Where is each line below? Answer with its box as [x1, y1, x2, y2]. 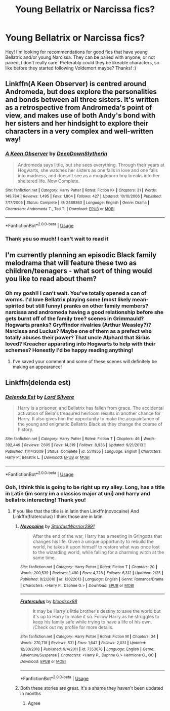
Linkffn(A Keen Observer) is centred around [5, 80, 147, 88]
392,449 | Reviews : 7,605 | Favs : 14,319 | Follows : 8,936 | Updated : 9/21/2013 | [5, 442, 146, 448]
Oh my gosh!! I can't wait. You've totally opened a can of [5, 290, 147, 297]
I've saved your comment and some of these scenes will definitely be [12, 358, 157, 364]
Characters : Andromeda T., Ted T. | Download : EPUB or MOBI [5, 206, 115, 211]
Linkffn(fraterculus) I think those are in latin [12, 513, 103, 520]
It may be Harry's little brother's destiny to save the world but [32, 608, 161, 614]
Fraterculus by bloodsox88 [20, 599, 77, 605]
